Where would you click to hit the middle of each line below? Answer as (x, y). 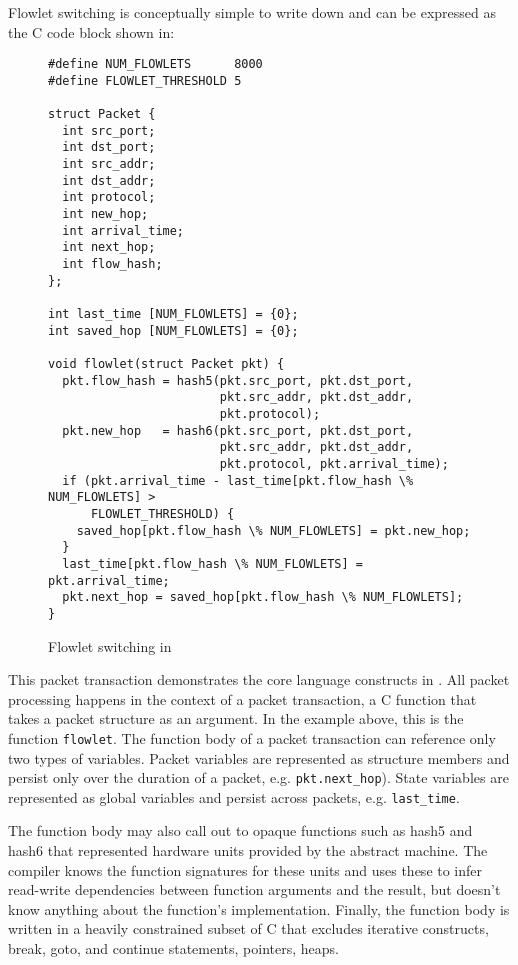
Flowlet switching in (110, 645)
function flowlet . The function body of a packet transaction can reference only (252, 737)
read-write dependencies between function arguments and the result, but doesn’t (254, 889)
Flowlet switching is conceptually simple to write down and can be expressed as (252, 12)
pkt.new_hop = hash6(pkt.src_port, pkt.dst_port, (238, 430)
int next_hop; (109, 247)
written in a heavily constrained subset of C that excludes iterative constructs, (248, 928)
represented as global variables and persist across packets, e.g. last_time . (234, 796)
